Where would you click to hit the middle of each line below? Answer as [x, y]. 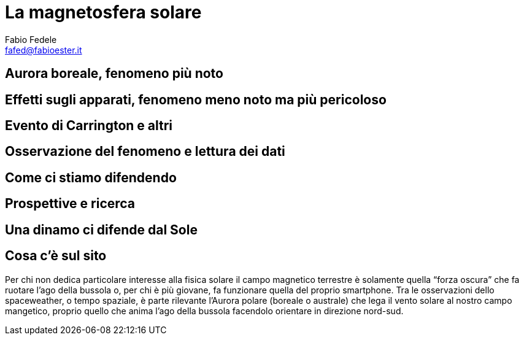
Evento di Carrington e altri [89, 126]
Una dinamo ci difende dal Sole [101, 230]
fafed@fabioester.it [44, 50]
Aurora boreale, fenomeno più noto [114, 74]
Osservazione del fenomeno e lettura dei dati [145, 152]
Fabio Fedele [31, 39]
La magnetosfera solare [103, 12]
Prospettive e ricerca [70, 204]
